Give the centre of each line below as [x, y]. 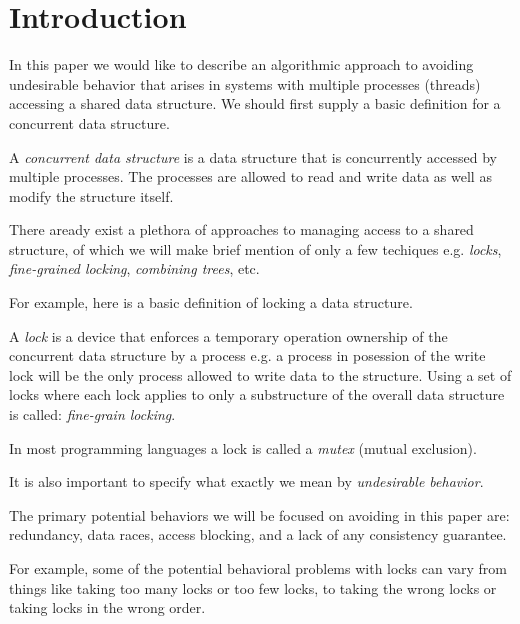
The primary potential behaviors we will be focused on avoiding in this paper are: [259, 514]
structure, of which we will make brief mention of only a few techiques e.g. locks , [255, 248]
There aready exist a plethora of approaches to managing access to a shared [241, 229]
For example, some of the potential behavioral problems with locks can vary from [258, 568]
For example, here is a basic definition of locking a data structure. [211, 302]
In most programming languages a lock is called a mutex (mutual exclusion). [243, 447]
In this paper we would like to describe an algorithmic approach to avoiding [241, 64]
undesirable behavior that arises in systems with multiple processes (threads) [245, 83]
